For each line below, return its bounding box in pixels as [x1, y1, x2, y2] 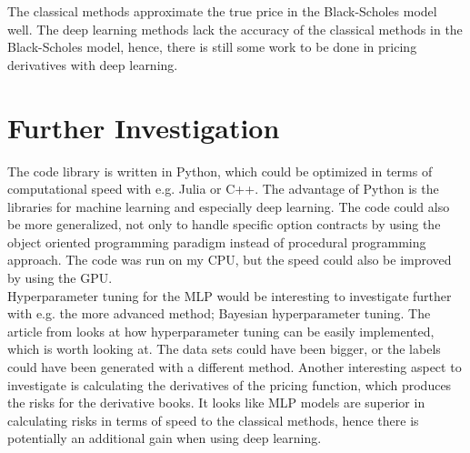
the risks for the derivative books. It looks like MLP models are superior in [7, 393, 425, 412]
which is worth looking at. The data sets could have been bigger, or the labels [7, 339, 441, 358]
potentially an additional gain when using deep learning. [7, 428, 322, 448]
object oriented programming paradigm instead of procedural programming [7, 232, 426, 251]
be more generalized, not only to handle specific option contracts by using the [7, 215, 441, 234]
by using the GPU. [7, 268, 113, 287]
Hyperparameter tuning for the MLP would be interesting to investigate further [7, 286, 452, 305]
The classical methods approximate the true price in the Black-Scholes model [7, 2, 437, 20]
